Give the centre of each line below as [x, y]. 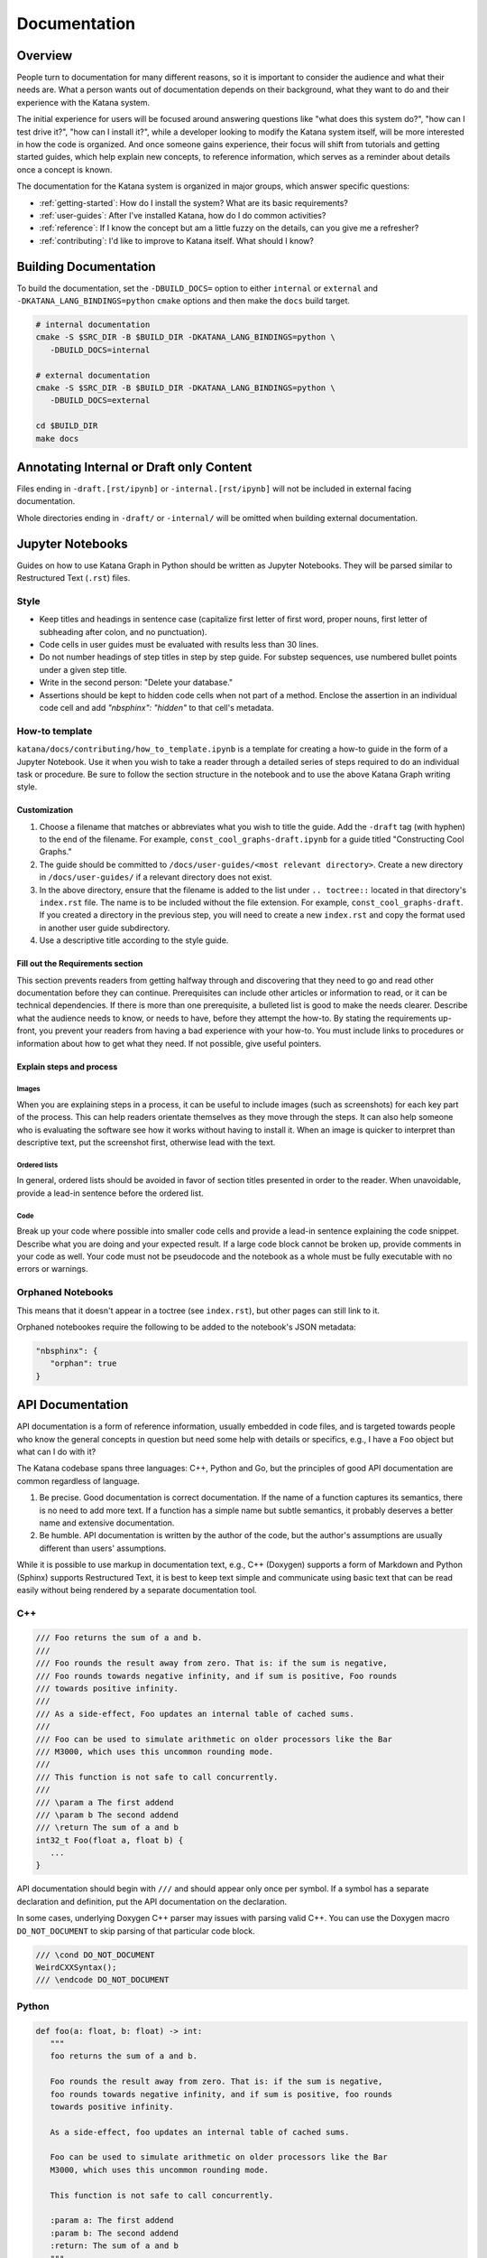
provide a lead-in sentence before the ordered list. [110, 1193]
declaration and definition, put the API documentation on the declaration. [152, 1901]
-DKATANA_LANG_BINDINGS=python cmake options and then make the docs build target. [184, 301]
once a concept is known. [64, 169]
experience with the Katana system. [83, 102]
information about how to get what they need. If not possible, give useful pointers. [169, 1043]
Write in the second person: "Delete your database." [136, 683]
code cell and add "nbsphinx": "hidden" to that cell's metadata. [156, 708]
